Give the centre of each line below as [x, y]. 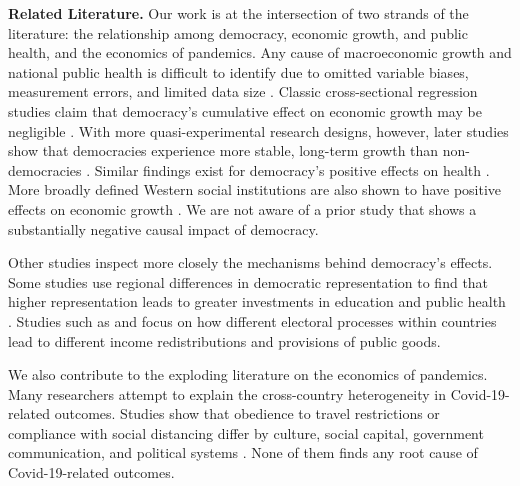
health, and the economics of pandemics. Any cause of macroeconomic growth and [260, 52]
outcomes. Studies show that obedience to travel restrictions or [247, 413]
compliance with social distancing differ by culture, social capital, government [246, 432]
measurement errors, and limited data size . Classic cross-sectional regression [243, 91]
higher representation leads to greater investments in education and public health [257, 301]
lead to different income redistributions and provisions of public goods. [224, 340]
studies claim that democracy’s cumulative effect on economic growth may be [245, 110]
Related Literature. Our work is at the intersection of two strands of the [238, 13]
